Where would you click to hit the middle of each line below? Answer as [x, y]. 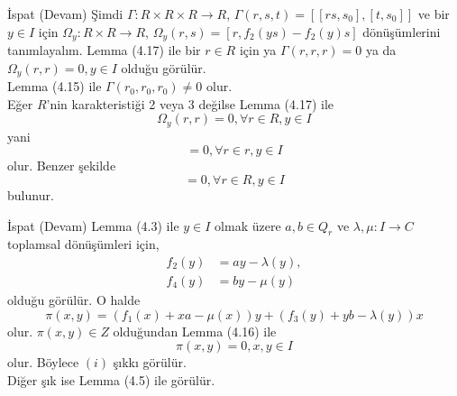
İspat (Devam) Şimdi [65, 14]
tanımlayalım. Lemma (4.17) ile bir [104, 50]
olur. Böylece [43, 362]
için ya [258, 50]
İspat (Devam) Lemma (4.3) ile [93, 225]
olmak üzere [248, 225]
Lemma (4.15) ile [55, 86]
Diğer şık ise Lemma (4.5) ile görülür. [111, 379]
